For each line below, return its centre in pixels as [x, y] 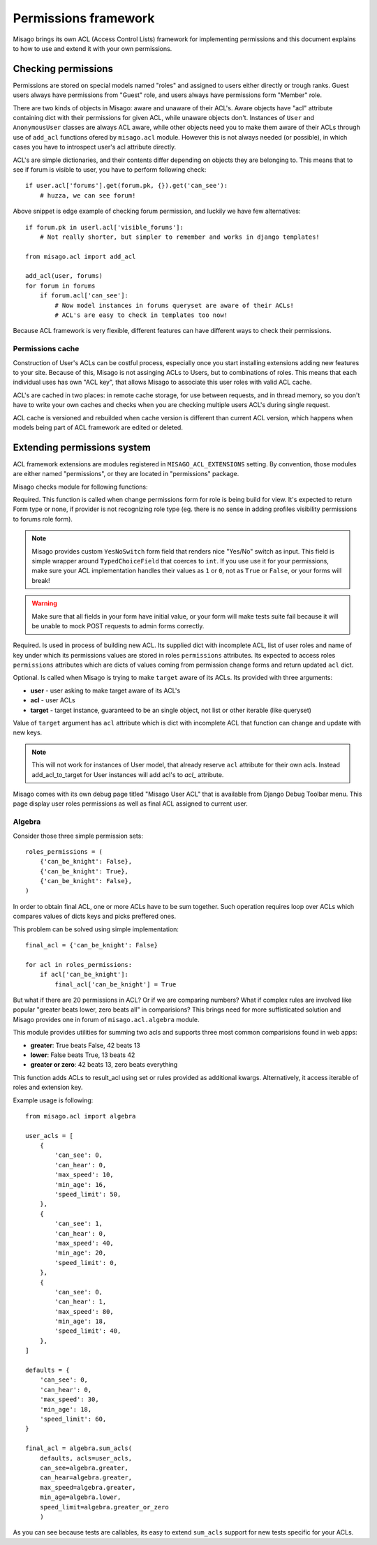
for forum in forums [60, 286]
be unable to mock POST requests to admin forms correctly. [118, 626]
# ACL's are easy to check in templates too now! [141, 315]
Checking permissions [63, 69]
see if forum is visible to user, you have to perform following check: [110, 169]
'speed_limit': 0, [86, 1263]
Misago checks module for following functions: [80, 487]
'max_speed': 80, [84, 1311]
